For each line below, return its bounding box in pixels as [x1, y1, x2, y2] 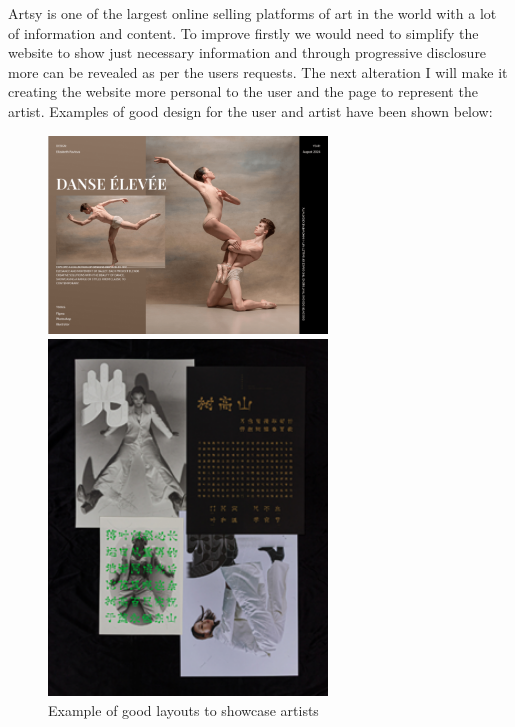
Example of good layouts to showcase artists [48, 699, 319, 720]
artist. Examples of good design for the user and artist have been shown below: [8, 100, 493, 121]
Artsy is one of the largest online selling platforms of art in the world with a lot [8, 3, 497, 23]
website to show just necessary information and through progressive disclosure [8, 42, 487, 63]
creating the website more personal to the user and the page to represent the [8, 81, 478, 102]
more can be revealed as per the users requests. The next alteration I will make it [8, 61, 508, 82]
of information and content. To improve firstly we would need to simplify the [8, 22, 479, 43]
